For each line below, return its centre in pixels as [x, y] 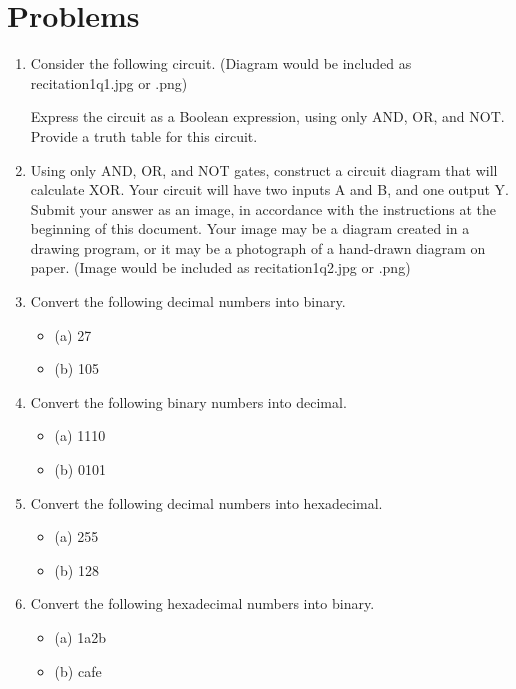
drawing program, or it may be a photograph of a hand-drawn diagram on [258, 247]
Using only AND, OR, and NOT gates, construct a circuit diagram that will [264, 169]
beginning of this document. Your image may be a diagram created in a [250, 228]
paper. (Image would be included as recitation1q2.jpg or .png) [220, 267]
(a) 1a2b [80, 637]
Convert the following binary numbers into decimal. [188, 401]
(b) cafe [78, 670]
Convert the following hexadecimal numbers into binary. [202, 603]
